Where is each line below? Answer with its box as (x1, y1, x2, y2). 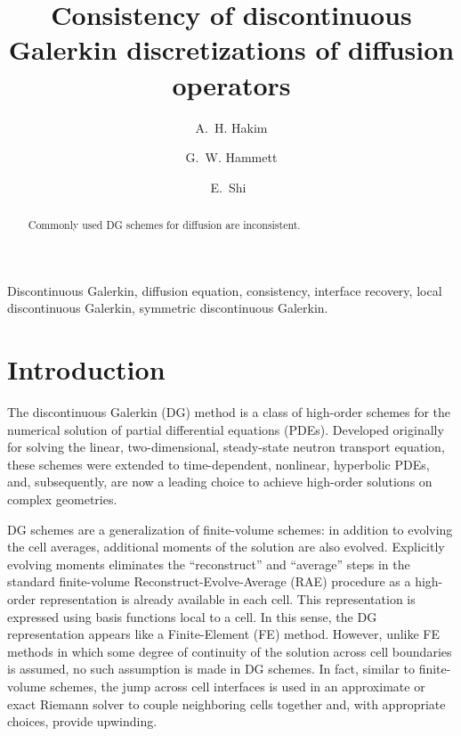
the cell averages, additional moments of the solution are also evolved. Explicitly (7, 537, 445, 556)
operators (172, 66, 291, 102)
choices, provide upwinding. (7, 712, 158, 731)
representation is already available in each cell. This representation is (39, 589, 416, 608)
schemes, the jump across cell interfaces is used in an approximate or (50, 676, 425, 695)
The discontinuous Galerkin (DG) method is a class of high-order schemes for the (7, 403, 451, 421)
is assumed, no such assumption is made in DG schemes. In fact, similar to (7, 659, 415, 678)
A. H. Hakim (195, 118, 268, 136)
